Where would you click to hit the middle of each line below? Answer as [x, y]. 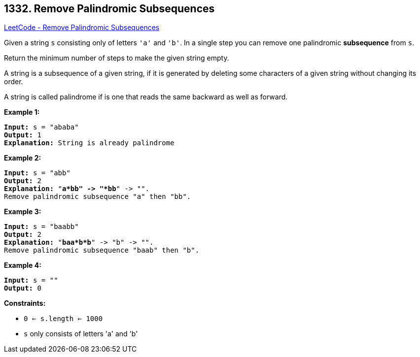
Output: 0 [23, 288]
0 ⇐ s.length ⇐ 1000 [63, 319]
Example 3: [23, 212]
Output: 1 [23, 135]
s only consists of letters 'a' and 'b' [81, 334]
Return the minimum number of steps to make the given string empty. [117, 58]
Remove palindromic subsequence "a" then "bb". [98, 197]
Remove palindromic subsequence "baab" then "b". [102, 250]
